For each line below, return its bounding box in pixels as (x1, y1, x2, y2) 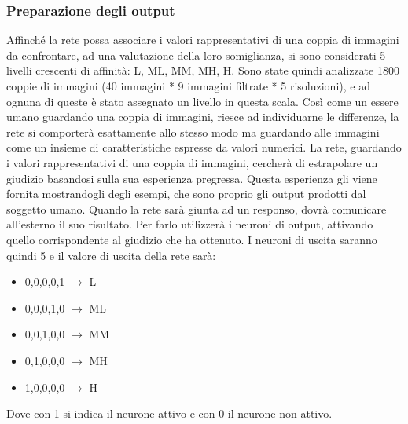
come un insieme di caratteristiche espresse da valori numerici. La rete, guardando (6, 139, 402, 155)
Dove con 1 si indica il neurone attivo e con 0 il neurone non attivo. (6, 405, 333, 422)
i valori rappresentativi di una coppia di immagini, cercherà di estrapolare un (6, 154, 378, 170)
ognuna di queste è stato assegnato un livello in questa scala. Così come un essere (6, 93, 399, 109)
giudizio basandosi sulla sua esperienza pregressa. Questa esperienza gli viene (6, 170, 377, 186)
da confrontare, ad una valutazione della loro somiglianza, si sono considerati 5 (6, 46, 386, 63)
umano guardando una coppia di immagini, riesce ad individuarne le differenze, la (6, 108, 399, 125)
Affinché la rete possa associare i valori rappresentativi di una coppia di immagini (6, 31, 399, 48)
